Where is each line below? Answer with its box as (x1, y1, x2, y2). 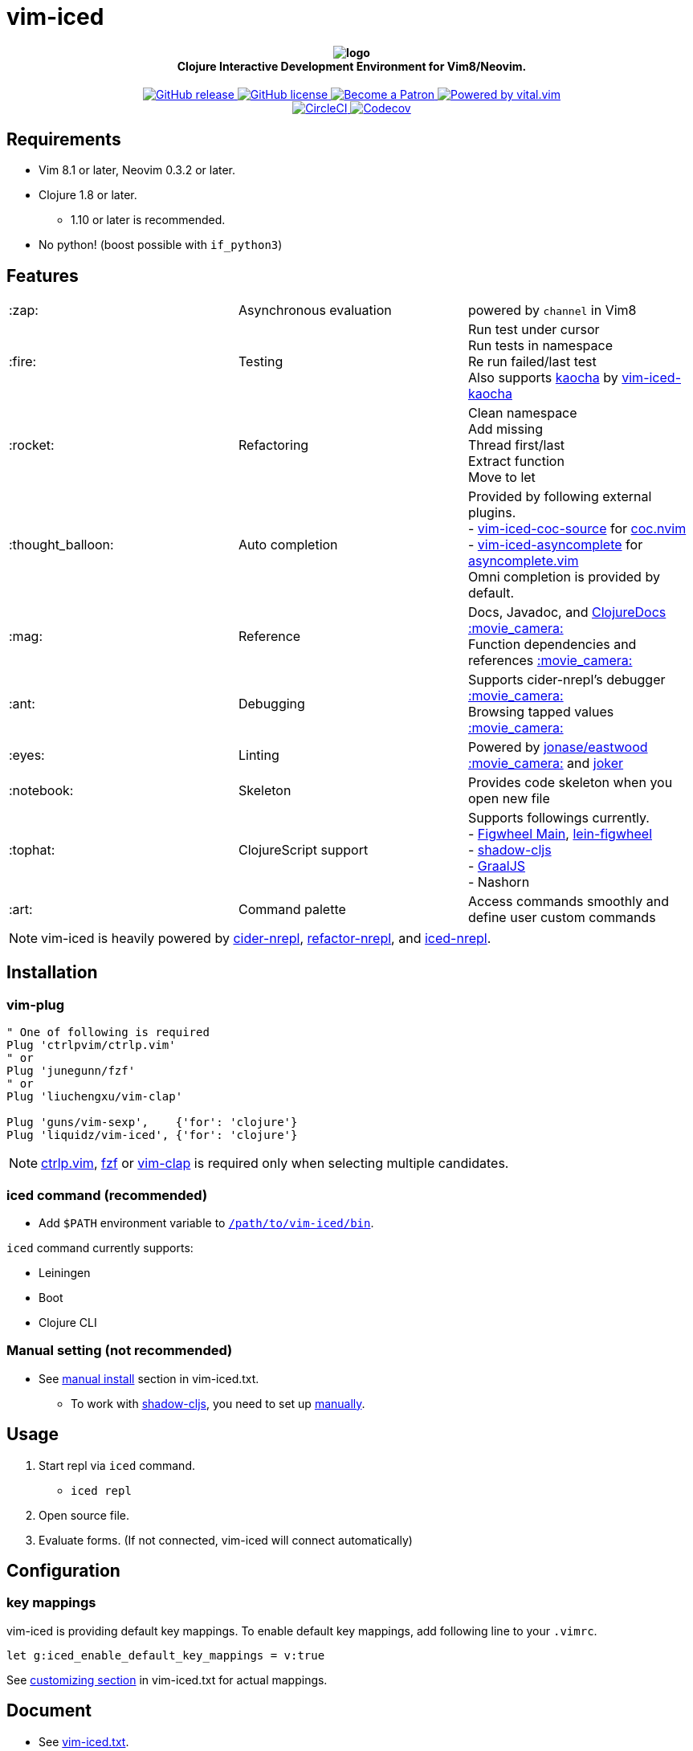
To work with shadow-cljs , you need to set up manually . (71, 1396, 365, 1410)
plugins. (467, 504, 516, 521)
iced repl (71, 1484, 132, 1497)
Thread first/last (467, 437, 565, 454)
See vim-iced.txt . (39, 1734, 129, 1749)
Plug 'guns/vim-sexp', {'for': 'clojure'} (6, 1116, 298, 1129)
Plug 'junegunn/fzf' (6, 1064, 136, 1078)
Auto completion (238, 537, 338, 553)
